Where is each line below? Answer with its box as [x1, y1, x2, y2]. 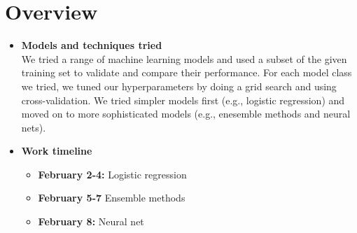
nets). [21, 120, 46, 134]
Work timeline [21, 143, 92, 158]
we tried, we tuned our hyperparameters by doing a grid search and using [21, 78, 337, 93]
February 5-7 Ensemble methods [38, 190, 185, 205]
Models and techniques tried [21, 38, 162, 52]
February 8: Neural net [38, 214, 144, 229]
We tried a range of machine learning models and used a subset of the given [21, 51, 347, 66]
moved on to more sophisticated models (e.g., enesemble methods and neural [21, 106, 351, 121]
